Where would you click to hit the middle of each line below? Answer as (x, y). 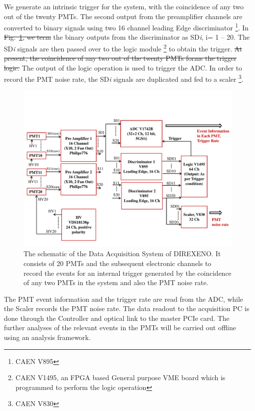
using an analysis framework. (47, 337)
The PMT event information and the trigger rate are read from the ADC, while (124, 299)
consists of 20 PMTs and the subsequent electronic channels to (117, 263)
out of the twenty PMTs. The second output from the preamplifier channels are (123, 16)
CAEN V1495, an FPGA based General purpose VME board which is (120, 377)
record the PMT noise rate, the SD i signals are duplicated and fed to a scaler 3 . (124, 78)
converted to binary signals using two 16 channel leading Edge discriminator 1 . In (126, 27)
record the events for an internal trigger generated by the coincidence (127, 273)
